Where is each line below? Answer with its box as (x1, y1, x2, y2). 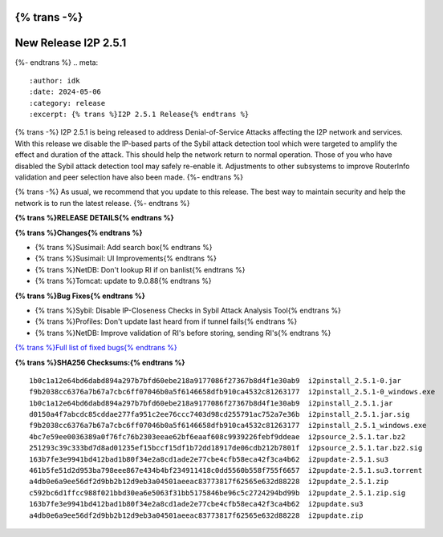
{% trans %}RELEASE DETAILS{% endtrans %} (14, 213, 174, 223)
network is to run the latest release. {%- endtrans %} (14, 198, 190, 208)
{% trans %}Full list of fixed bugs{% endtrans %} (14, 343, 177, 353)
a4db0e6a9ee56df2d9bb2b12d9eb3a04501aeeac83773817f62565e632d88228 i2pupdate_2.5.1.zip (29, 477, 389, 487)
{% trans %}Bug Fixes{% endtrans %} (14, 291, 146, 301)
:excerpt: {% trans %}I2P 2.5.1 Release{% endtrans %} (29, 110, 250, 119)
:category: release (29, 99, 106, 107)
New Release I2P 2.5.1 (14, 36, 127, 50)
